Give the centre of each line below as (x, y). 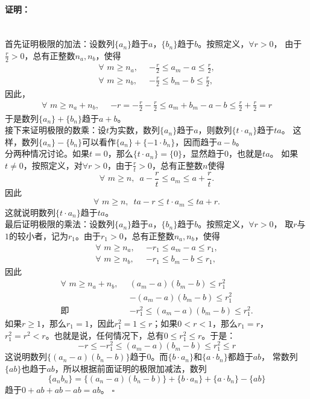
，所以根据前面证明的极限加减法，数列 (131, 368)
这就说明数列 (30, 212)
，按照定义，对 (53, 165)
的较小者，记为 (39, 236)
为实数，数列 (135, 130)
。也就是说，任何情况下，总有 (105, 335)
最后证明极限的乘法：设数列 (60, 224)
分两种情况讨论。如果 (47, 153)
